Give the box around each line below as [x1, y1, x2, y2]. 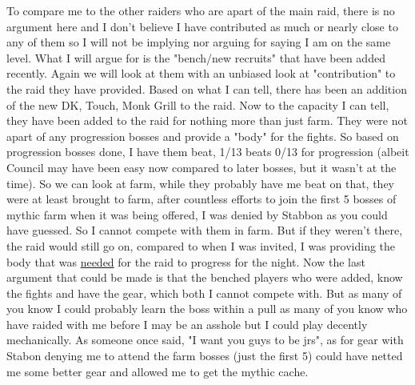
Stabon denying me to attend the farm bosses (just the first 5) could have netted [6, 347, 403, 364]
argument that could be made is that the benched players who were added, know [6, 269, 403, 286]
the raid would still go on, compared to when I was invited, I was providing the [6, 237, 396, 254]
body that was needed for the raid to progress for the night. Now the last [6, 253, 365, 270]
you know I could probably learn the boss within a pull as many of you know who [6, 300, 408, 317]
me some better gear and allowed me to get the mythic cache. [6, 363, 309, 379]
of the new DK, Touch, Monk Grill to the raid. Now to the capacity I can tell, [6, 96, 389, 113]
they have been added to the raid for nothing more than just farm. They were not [6, 112, 408, 129]
